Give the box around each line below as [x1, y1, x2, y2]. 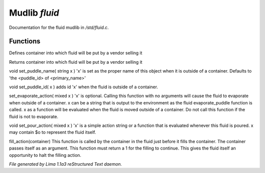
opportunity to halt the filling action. [9, 152, 81, 158]
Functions [9, 37, 41, 46]
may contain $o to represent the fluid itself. [9, 129, 96, 135]
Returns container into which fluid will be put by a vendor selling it [9, 59, 142, 65]
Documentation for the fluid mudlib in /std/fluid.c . [9, 25, 109, 30]
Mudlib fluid [9, 7, 59, 18]
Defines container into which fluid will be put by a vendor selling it [9, 50, 142, 56]
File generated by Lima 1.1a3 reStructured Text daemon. [9, 161, 122, 167]
